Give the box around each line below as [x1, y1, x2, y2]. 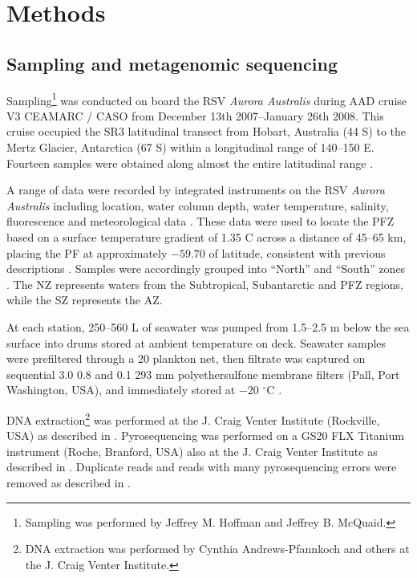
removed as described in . [6, 474, 132, 490]
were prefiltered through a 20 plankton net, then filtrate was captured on [6, 350, 366, 367]
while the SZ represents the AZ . [6, 291, 163, 308]
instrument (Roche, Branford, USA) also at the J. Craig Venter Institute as [6, 442, 378, 459]
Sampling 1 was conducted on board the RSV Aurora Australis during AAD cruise [6, 89, 407, 108]
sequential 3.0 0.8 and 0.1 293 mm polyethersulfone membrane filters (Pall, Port [6, 365, 400, 382]
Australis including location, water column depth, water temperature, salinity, [6, 197, 389, 214]
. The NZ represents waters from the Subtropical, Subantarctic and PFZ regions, [6, 275, 403, 292]
